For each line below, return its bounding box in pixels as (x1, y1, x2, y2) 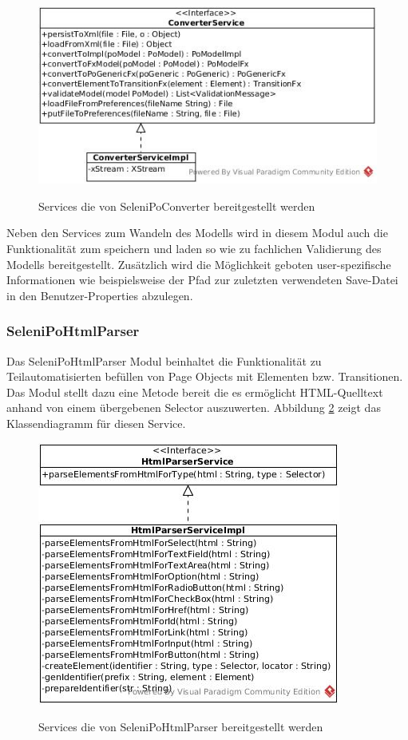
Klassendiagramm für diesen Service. (6, 414, 186, 431)
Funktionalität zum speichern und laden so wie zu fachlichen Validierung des (6, 240, 382, 256)
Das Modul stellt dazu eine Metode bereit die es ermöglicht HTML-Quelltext (6, 383, 383, 400)
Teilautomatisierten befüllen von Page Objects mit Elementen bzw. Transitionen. (6, 368, 403, 385)
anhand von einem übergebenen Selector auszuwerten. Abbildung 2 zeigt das (6, 399, 381, 416)
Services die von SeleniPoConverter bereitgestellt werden (38, 197, 315, 214)
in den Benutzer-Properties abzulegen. (6, 287, 193, 303)
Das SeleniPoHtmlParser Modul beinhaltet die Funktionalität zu (6, 352, 322, 369)
